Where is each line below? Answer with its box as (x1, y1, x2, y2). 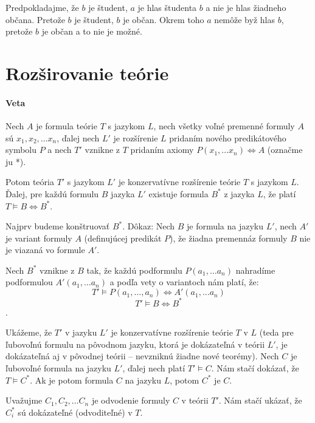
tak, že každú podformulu (86, 263, 182, 276)
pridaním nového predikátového (169, 131, 286, 144)
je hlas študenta (137, 1, 197, 13)
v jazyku (65, 326, 97, 339)
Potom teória (5, 175, 54, 188)
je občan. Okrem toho (123, 13, 204, 25)
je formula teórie (36, 119, 97, 132)
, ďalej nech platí (122, 361, 185, 374)
